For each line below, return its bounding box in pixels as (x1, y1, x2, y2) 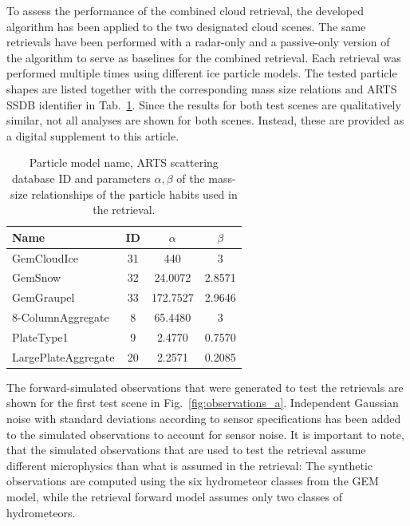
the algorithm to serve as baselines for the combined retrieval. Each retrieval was (6, 49, 401, 65)
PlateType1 (12, 328, 69, 345)
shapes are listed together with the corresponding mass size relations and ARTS (6, 80, 397, 97)
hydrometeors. (6, 504, 76, 520)
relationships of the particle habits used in (31, 185, 238, 202)
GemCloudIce (12, 249, 78, 266)
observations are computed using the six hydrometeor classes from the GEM (6, 473, 379, 489)
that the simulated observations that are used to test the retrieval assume (6, 441, 366, 458)
